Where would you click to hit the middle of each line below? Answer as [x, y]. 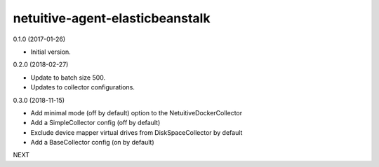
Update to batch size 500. [68, 78]
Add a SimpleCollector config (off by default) [95, 123]
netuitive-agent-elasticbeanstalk [112, 18]
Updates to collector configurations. [82, 87]
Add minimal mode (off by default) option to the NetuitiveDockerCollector [137, 112]
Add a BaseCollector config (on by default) [92, 143]
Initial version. [51, 52]
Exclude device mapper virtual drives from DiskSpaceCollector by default [137, 132]
